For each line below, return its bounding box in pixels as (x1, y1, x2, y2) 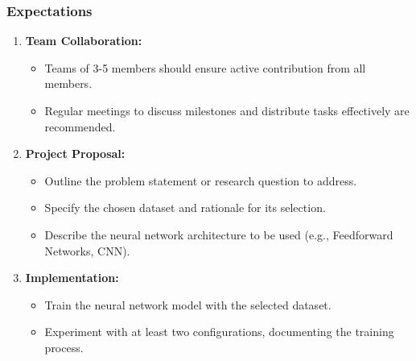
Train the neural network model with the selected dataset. (44, 296, 332, 313)
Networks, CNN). (44, 242, 130, 259)
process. (44, 338, 84, 355)
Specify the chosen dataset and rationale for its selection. (44, 199, 326, 216)
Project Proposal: (25, 145, 126, 162)
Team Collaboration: (25, 32, 142, 49)
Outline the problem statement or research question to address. (44, 172, 357, 189)
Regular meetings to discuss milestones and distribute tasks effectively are (44, 102, 410, 118)
